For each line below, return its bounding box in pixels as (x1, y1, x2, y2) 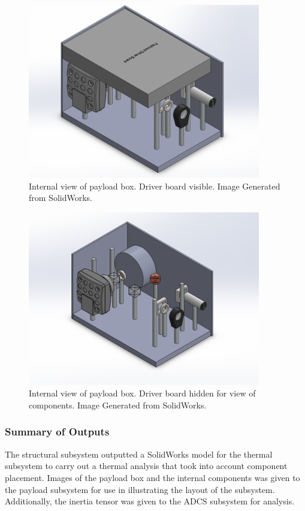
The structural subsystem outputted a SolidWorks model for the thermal (5, 447, 273, 460)
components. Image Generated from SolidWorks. (29, 398, 207, 411)
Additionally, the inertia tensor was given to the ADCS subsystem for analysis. (5, 495, 295, 507)
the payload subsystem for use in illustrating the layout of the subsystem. (5, 483, 275, 495)
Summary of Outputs (5, 424, 110, 439)
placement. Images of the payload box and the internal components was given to (5, 471, 300, 483)
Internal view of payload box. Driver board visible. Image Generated (29, 179, 280, 192)
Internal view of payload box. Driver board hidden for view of (29, 387, 256, 399)
